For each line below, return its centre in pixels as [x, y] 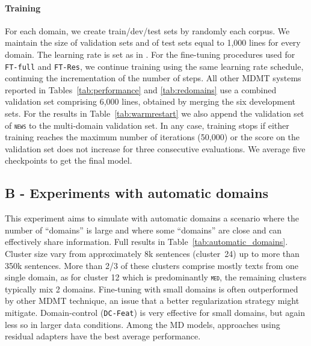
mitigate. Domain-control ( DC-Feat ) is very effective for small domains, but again [155, 313]
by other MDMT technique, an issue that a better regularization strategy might [152, 301]
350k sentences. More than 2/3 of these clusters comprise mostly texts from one [152, 265]
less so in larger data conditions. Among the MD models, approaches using [143, 324]
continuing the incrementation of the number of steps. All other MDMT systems [153, 78]
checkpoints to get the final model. [69, 160]
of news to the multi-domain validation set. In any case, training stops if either [147, 125]
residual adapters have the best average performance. [103, 336]
